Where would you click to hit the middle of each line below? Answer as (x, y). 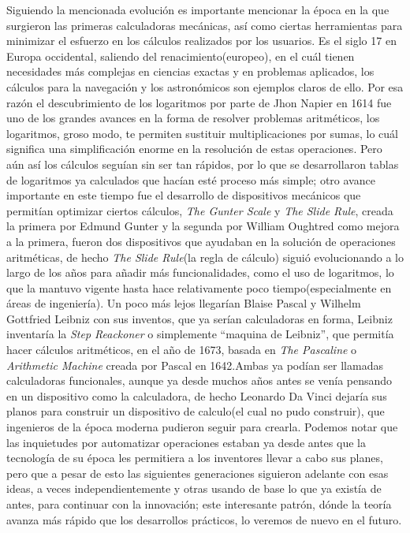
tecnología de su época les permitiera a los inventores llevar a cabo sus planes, (195, 458)
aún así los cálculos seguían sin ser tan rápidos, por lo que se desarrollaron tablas (203, 164)
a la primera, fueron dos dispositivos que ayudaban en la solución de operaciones (201, 241)
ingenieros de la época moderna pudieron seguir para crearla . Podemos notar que (202, 427)
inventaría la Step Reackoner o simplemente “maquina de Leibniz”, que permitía (200, 334)
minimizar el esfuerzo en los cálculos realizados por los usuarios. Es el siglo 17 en (201, 41)
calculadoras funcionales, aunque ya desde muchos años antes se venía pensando (199, 380)
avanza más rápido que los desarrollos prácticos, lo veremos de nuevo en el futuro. (204, 519)
